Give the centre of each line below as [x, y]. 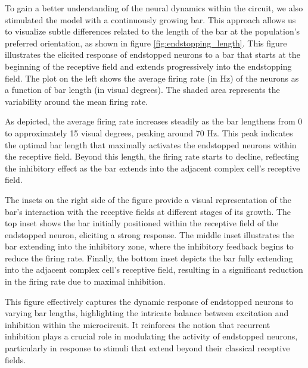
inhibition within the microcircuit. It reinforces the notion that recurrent [138, 324]
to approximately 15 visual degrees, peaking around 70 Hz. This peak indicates [149, 132]
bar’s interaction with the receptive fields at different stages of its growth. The [148, 211]
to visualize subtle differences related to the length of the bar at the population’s [153, 31]
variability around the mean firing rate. [77, 101]
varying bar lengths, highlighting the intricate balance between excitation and [147, 313]
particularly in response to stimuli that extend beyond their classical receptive [147, 348]
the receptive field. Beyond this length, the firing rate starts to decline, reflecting [152, 156]
